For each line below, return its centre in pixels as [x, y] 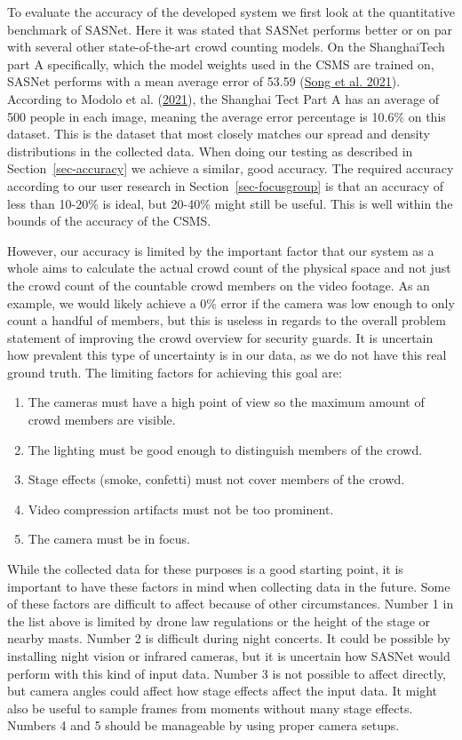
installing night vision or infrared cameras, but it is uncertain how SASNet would [229, 656]
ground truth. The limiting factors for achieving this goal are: [175, 372]
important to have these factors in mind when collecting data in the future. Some [229, 586]
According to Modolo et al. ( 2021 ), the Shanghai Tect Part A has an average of [223, 98]
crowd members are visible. [102, 420]
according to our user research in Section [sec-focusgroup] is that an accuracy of [226, 185]
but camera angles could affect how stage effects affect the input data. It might [222, 691]
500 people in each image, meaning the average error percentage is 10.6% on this [227, 116]
